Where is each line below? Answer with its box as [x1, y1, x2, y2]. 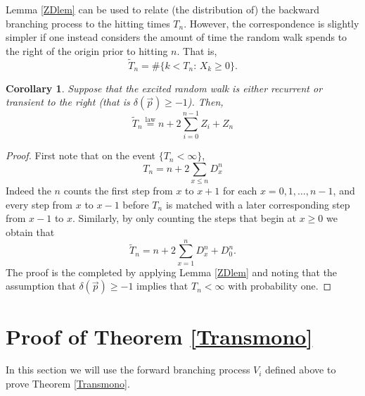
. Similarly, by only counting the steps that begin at [72, 211, 296, 225]
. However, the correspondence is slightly [184, 16, 359, 30]
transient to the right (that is [6, 94, 130, 109]
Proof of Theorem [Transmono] [6, 321, 313, 350]
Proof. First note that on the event [6, 148, 155, 163]
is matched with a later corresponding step [165, 197, 350, 211]
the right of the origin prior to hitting [6, 43, 168, 58]
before [122, 197, 149, 211]
